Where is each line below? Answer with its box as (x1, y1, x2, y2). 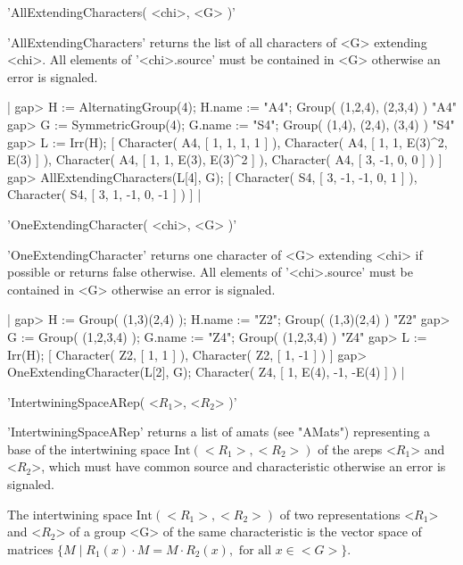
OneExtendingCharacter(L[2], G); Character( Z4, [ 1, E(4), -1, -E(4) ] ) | (7, 362, 405, 381)
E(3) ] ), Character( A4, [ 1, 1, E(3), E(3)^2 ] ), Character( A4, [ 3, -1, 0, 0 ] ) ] (7, 150, 442, 169)
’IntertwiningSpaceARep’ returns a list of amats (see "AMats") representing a (7, 422, 431, 441)
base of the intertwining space (7, 439, 170, 458)
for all (238, 544, 272, 557)
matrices (7, 539, 54, 558)
